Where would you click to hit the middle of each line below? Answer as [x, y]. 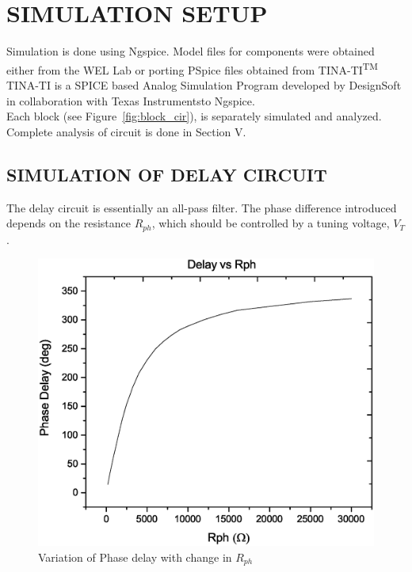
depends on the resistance [69, 223]
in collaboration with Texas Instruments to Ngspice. [131, 100]
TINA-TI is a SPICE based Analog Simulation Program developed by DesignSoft [204, 84]
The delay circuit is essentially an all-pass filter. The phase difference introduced [202, 207]
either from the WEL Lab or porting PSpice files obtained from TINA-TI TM [192, 68]
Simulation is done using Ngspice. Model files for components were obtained [191, 51]
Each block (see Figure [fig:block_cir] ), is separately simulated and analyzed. [194, 116]
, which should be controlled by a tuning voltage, [271, 223]
